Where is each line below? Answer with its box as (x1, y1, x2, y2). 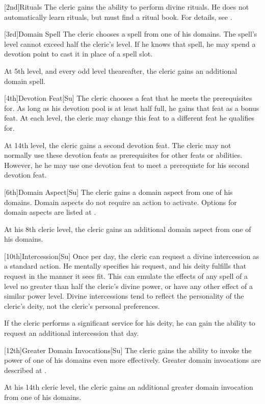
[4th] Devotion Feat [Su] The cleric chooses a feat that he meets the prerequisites (4, 93, 252, 103)
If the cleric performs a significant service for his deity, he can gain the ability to (4, 318, 255, 328)
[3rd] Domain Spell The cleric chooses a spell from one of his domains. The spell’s (4, 28, 257, 39)
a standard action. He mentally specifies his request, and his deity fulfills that (4, 261, 247, 271)
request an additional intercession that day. (4, 328, 139, 338)
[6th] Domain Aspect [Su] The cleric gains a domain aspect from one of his (4, 186, 233, 197)
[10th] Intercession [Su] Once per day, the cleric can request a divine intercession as (4, 250, 259, 261)
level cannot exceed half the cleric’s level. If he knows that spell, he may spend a (4, 38, 256, 49)
